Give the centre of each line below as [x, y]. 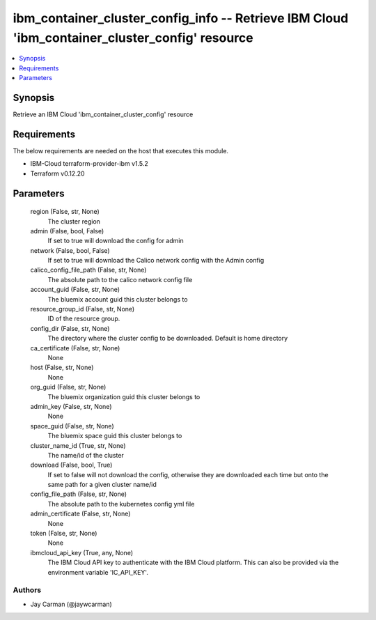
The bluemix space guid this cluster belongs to [115, 436]
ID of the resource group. [84, 319]
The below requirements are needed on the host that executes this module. [121, 150]
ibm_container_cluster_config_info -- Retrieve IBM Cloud [181, 18]
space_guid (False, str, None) [72, 426]
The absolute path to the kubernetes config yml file [121, 504]
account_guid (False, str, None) [75, 290]
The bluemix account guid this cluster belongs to [118, 299]
